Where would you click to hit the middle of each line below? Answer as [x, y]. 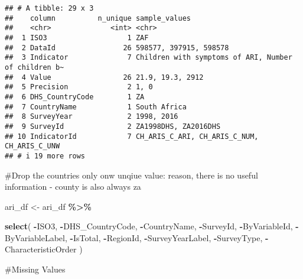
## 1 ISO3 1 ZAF [77, 38]
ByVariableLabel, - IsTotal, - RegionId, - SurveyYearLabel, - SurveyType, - [137, 237]
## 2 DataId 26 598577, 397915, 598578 [117, 48]
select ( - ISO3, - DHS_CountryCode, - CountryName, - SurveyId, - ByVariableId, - [152, 226]
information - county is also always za [73, 186]
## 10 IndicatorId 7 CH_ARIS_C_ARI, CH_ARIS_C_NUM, [132, 136]
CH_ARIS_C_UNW [32, 146]
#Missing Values [35, 269]
